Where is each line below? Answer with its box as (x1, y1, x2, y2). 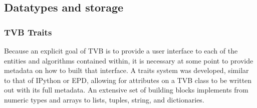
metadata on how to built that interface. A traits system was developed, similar (4, 65, 249, 75)
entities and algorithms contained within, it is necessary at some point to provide (4, 55, 253, 65)
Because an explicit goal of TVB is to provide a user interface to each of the (4, 45, 238, 55)
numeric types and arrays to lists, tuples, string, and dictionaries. (4, 94, 204, 104)
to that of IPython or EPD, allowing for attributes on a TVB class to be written (4, 74, 252, 85)
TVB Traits (4, 25, 52, 38)
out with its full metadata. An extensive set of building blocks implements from (4, 84, 248, 95)
